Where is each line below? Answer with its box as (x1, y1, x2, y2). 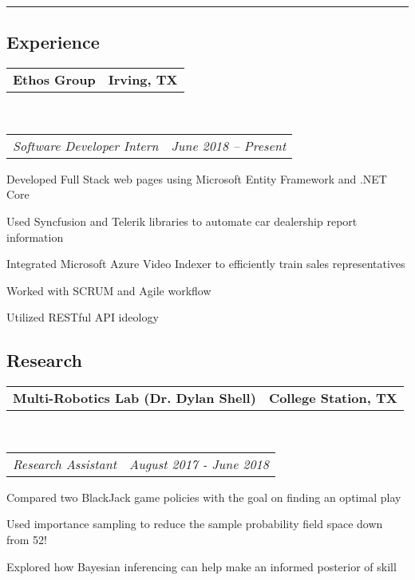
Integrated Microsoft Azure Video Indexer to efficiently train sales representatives (6, 255, 405, 272)
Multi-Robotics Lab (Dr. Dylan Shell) (13, 389, 256, 408)
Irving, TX (108, 70, 178, 89)
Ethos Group (13, 70, 96, 89)
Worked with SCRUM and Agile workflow (6, 282, 211, 298)
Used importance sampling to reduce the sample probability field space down (6, 515, 383, 532)
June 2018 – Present (171, 136, 287, 155)
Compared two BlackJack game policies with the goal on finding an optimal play (6, 488, 401, 505)
